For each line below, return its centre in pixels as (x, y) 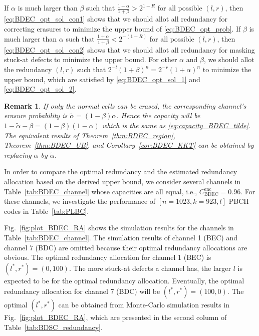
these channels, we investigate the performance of (80, 201)
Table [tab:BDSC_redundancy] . (53, 327)
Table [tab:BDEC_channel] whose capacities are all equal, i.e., (101, 191)
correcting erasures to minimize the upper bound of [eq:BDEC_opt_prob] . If (122, 28)
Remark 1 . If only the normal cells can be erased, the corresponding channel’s (125, 105)
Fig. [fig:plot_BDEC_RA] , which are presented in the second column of (115, 317)
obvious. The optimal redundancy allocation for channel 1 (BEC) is (108, 257)
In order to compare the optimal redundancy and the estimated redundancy (121, 172)
